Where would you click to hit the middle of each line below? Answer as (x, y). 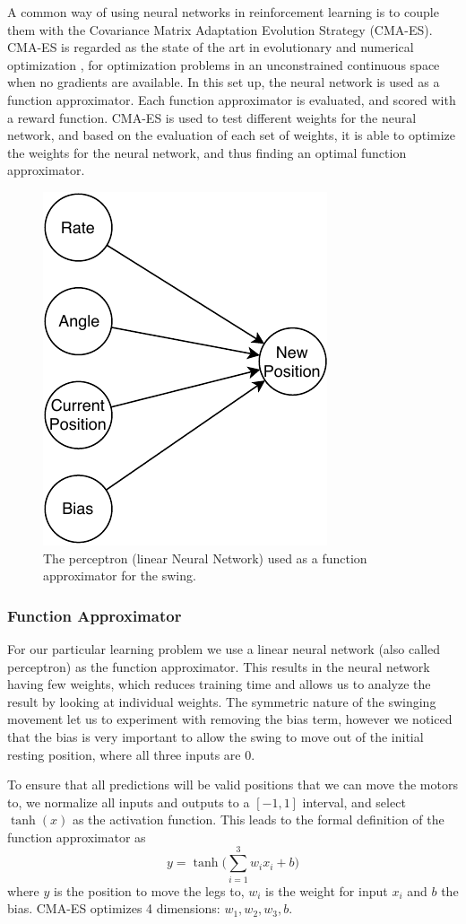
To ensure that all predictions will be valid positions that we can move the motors (233, 785)
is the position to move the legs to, (149, 890)
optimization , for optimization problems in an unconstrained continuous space (224, 64)
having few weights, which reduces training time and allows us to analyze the (219, 684)
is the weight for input (327, 890)
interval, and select (354, 802)
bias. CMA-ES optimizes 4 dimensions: (114, 908)
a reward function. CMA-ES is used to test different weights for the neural (212, 117)
